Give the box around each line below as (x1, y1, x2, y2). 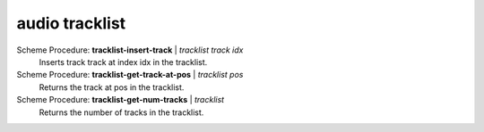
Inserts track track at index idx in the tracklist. (39, 56, 208, 67)
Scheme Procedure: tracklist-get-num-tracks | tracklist (16, 95, 224, 105)
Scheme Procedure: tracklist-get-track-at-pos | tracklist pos (16, 70, 244, 80)
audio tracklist (16, 13, 126, 33)
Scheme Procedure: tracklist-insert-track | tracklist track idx (16, 45, 244, 55)
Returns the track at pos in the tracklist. (39, 81, 185, 93)
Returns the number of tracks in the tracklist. (39, 107, 204, 118)
